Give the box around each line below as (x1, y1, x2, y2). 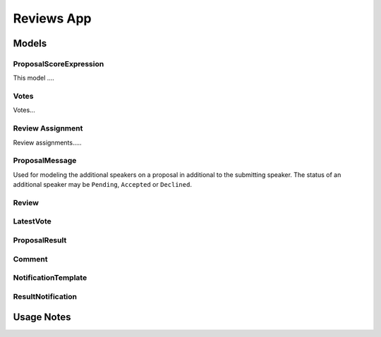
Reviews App (13, 11, 92, 26)
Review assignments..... (13, 138, 82, 147)
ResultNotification (13, 291, 78, 301)
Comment (13, 254, 48, 264)
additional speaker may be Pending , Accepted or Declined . (13, 180, 192, 189)
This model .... (13, 74, 54, 82)
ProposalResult (13, 235, 67, 245)
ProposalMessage (13, 156, 77, 166)
